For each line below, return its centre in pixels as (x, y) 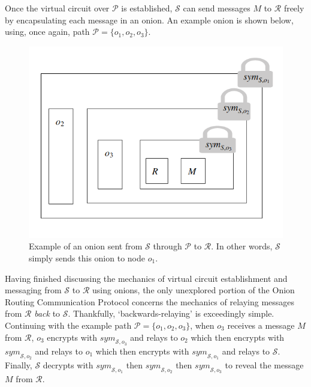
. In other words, (242, 246)
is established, (147, 8)
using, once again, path (47, 32)
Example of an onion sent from (86, 246)
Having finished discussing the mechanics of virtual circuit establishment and (146, 278)
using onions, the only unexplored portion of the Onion (193, 290)
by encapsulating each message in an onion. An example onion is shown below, (149, 20)
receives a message (261, 325)
